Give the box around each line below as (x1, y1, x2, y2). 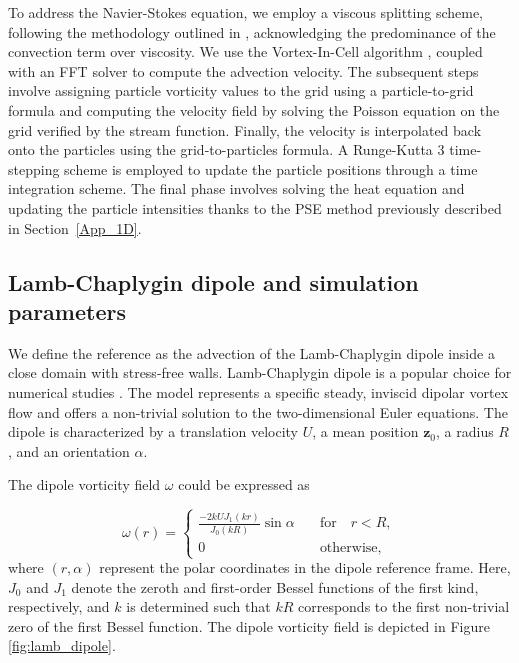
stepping (8, 158, 60, 179)
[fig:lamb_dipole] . (8, 635, 116, 656)
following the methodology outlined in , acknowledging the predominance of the (8, 21, 496, 42)
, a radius (436, 421, 494, 442)
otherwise (319, 540, 378, 555)
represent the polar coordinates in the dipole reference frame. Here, (99, 557, 511, 578)
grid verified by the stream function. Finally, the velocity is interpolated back (8, 119, 482, 140)
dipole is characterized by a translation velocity (8, 421, 298, 442)
